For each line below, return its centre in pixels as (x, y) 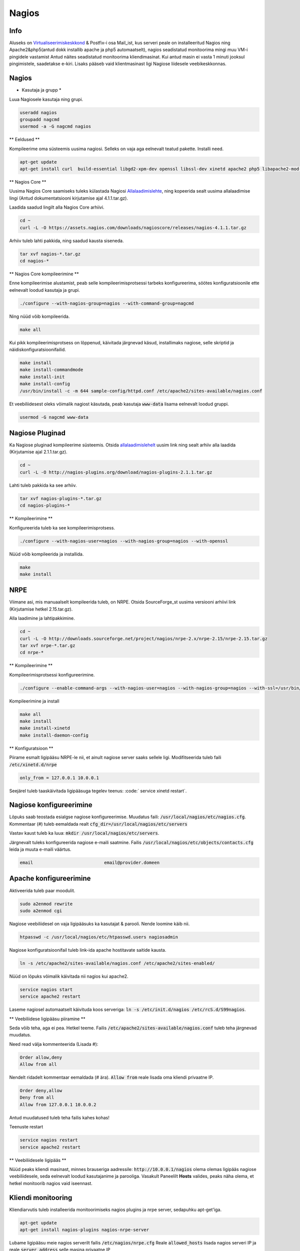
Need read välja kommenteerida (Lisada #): (54, 1044)
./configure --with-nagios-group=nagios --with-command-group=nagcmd (107, 303)
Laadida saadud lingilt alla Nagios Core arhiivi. (57, 207)
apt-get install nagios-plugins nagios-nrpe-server (84, 1230)
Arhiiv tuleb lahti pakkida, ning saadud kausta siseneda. (66, 241)
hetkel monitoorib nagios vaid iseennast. (51, 1183)
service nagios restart (49, 1140)
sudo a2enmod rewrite (46, 904)
